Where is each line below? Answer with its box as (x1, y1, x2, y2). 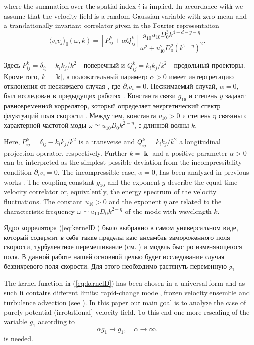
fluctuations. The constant (4, 196, 83, 206)
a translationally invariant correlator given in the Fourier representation (4, 20, 219, 30)
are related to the (169, 196, 222, 206)
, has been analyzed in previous (155, 167, 249, 177)
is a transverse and (78, 136, 135, 147)
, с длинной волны (134, 120, 189, 130)
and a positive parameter (152, 147, 228, 158)
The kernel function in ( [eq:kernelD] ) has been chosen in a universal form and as (4, 278, 245, 288)
